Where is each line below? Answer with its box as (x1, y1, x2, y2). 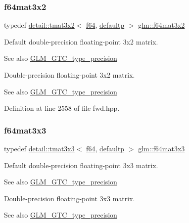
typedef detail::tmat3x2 (4, 20, 75, 30)
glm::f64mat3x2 (138, 20, 185, 30)
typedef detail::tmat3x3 (4, 143, 75, 153)
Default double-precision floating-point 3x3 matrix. (4, 160, 158, 170)
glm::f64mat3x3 (138, 143, 185, 153)
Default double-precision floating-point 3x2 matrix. (4, 36, 158, 46)
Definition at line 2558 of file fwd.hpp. (4, 103, 120, 113)
